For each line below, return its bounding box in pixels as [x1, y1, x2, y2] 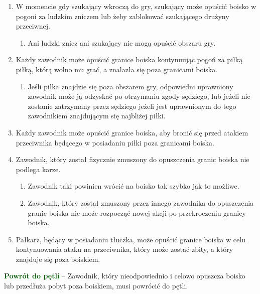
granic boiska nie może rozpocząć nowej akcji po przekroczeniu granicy [28, 207, 246, 218]
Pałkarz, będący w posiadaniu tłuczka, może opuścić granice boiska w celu [16, 234, 245, 244]
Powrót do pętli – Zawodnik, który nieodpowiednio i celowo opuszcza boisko [4, 270, 245, 281]
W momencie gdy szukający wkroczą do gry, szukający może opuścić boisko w [16, 1, 256, 11]
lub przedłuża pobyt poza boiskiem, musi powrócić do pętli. [4, 280, 188, 291]
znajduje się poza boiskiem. [16, 253, 100, 264]
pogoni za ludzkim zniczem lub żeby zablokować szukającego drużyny [16, 11, 229, 21]
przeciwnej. [16, 21, 50, 31]
